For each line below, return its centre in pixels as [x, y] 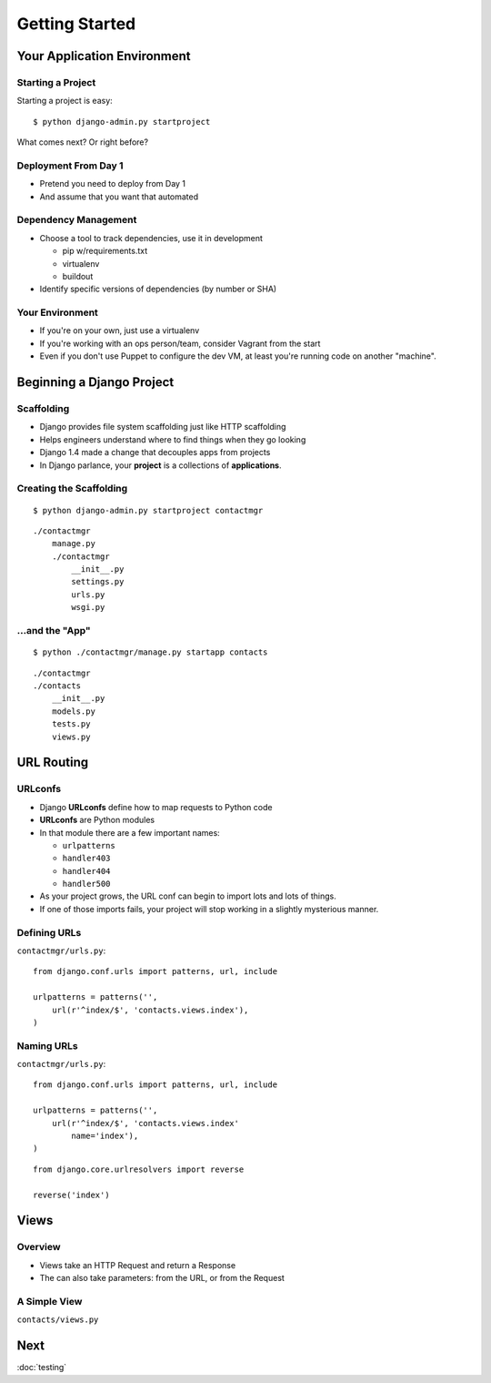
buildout [78, 276]
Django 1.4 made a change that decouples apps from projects [155, 453]
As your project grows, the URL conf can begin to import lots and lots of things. [188, 896]
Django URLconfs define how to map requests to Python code [156, 807]
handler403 [86, 859]
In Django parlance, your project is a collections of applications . [160, 465]
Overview [39, 1247]
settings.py [98, 582]
